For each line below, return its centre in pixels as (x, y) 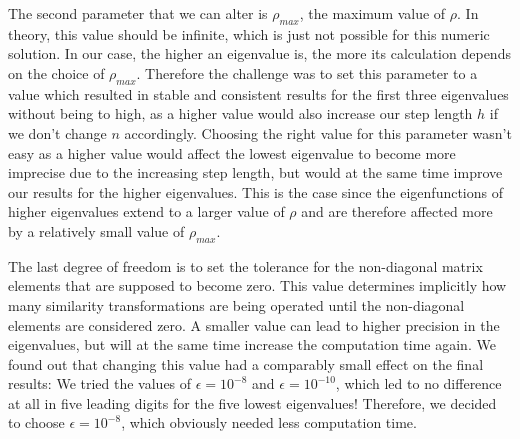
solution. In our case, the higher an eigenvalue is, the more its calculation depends (259, 53)
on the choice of (56, 72)
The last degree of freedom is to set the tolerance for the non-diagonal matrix (245, 265)
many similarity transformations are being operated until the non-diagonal (236, 304)
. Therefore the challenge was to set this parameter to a (307, 72)
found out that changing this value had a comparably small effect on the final (246, 363)
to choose (36, 422)
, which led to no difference (418, 383)
